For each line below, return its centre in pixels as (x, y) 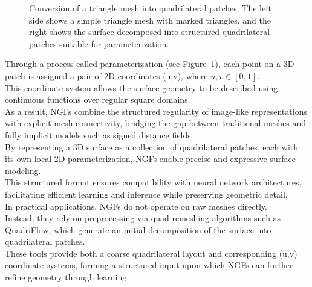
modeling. (23, 170)
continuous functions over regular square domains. (98, 99)
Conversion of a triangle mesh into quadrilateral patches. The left (150, 8)
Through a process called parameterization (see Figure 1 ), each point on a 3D (150, 64)
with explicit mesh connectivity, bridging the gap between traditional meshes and (156, 123)
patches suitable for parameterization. (99, 43)
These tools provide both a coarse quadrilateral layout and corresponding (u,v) (151, 253)
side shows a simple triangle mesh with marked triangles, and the (150, 20)
